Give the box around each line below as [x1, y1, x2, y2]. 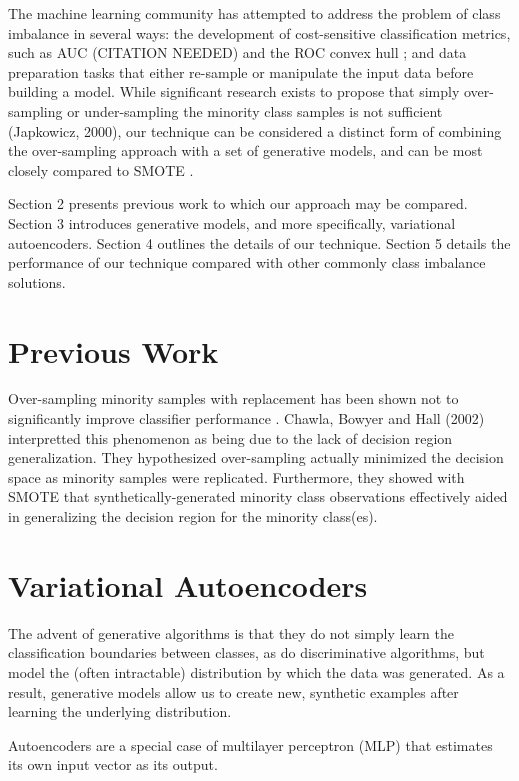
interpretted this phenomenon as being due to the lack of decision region [8, 427, 453, 448]
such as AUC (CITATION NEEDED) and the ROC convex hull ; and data [8, 42, 467, 63]
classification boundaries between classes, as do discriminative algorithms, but [8, 642, 485, 663]
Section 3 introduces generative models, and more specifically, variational [8, 212, 456, 233]
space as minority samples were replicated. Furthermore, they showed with [8, 466, 465, 487]
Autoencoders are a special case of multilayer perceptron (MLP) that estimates [8, 734, 493, 755]
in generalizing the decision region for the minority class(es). [8, 506, 378, 526]
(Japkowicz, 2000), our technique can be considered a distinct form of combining [8, 120, 502, 141]
